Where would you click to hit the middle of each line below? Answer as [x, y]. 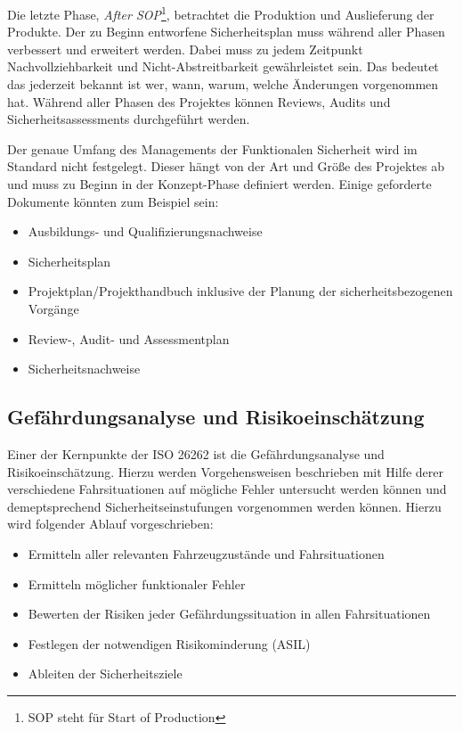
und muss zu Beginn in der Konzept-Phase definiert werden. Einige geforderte [219, 184]
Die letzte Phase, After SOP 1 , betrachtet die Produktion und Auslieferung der [221, 13]
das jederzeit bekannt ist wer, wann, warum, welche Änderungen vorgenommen [223, 84]
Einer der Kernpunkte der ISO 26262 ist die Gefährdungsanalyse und [196, 453]
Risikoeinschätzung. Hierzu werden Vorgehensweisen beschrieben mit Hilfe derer [226, 471]
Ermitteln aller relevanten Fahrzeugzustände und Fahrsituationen [206, 553]
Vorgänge [53, 308]
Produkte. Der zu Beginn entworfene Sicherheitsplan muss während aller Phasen [226, 32]
